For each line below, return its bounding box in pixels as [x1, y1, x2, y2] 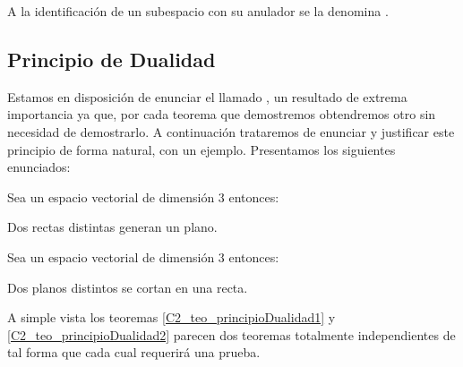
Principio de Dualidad [7, 45, 216, 73]
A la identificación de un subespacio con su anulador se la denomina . [7, 2, 389, 20]
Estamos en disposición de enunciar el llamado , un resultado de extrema [7, 87, 407, 106]
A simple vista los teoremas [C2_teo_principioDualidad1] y [7, 308, 336, 327]
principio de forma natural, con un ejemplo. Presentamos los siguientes [7, 140, 396, 158]
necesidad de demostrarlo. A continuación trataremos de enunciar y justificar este [7, 122, 455, 141]
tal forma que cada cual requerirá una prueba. [7, 343, 261, 362]
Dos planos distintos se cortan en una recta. [7, 277, 248, 296]
